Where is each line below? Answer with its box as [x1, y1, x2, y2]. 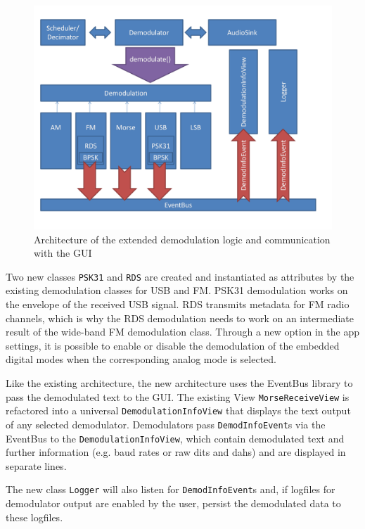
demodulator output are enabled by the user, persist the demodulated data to [6, 496, 341, 511]
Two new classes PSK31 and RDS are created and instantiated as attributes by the [6, 269, 354, 283]
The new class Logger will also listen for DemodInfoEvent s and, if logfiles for [6, 482, 335, 497]
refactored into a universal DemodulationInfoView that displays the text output [6, 403, 351, 418]
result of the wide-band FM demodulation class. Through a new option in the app [6, 324, 359, 339]
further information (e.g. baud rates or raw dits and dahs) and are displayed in [6, 445, 346, 459]
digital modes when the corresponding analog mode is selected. [6, 352, 276, 367]
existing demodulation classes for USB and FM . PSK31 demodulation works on [6, 283, 348, 298]
